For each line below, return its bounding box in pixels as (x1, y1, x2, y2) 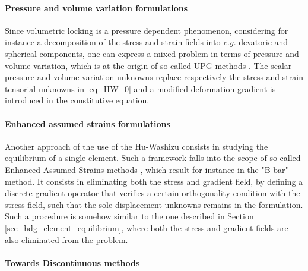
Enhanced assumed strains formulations (5, 117, 170, 130)
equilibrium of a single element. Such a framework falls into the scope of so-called (5, 152, 301, 164)
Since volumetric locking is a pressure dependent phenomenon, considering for (5, 24, 288, 36)
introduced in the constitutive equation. (5, 94, 150, 106)
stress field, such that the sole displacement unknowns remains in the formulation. (5, 198, 303, 210)
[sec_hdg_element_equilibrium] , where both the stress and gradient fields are (5, 221, 288, 234)
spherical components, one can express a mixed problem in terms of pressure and (5, 47, 299, 59)
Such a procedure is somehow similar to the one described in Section (5, 210, 254, 222)
